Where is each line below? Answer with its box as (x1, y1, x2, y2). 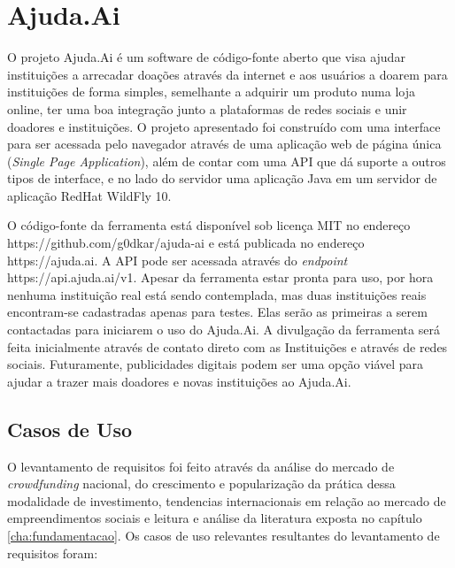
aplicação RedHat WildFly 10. (7, 186, 172, 204)
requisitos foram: (7, 543, 98, 562)
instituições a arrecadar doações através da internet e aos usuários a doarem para (7, 65, 448, 83)
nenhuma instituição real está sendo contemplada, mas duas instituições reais (7, 285, 427, 303)
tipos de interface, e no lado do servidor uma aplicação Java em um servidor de (7, 169, 437, 188)
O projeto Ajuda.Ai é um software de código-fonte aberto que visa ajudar (7, 48, 405, 66)
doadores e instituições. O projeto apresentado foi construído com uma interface (7, 117, 441, 135)
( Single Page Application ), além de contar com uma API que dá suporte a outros (7, 151, 446, 170)
